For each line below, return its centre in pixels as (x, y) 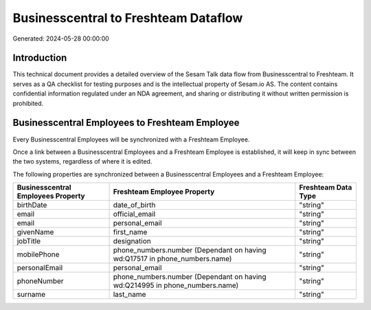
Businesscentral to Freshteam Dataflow (128, 18)
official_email (134, 214)
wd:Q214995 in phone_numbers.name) (176, 285)
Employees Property (51, 196)
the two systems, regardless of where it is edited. (82, 162)
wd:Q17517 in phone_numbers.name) (172, 259)
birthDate (32, 205)
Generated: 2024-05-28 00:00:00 (61, 38)
